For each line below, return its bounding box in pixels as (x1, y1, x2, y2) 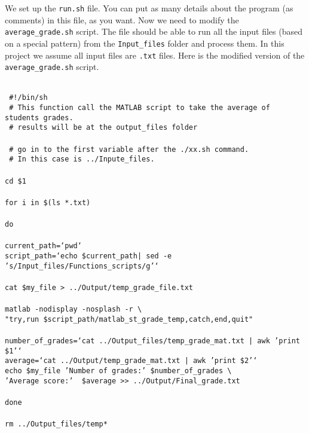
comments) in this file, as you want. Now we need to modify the (5, 13, 239, 26)
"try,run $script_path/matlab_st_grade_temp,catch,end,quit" (5, 315, 253, 324)
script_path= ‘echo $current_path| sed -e (5, 252, 172, 260)
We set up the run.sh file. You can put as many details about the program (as (5, 2, 293, 14)
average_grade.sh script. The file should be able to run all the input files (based (5, 25, 303, 38)
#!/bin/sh (9, 93, 48, 102)
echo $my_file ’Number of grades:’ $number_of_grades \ (5, 367, 232, 376)
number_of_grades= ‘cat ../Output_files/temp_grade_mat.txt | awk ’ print (5, 337, 300, 346)
